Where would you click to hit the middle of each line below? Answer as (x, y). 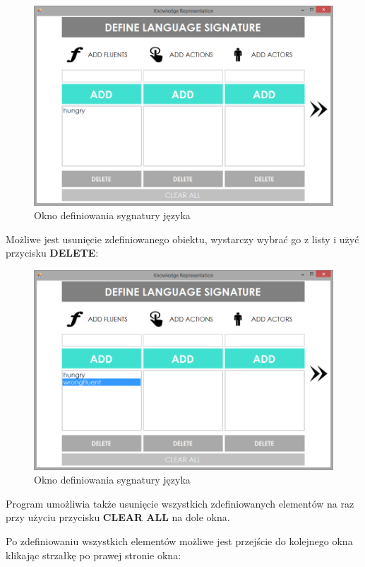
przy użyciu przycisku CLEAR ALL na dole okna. (118, 517)
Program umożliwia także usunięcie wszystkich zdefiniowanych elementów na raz (180, 503)
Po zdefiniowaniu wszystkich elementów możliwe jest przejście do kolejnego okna (179, 541)
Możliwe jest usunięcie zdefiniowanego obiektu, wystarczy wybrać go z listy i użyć (182, 239)
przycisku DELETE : (52, 253)
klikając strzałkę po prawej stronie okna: (94, 555)
